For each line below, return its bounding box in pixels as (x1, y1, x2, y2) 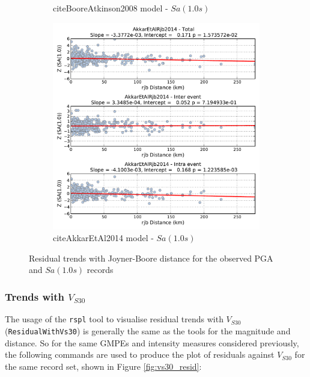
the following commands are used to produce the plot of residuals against (5, 348, 275, 361)
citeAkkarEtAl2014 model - (53, 231, 154, 244)
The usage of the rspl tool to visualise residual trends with (5, 313, 223, 325)
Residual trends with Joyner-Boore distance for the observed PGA (29, 251, 273, 264)
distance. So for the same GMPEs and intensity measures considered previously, (5, 336, 299, 349)
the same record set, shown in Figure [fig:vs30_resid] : (5, 360, 202, 372)
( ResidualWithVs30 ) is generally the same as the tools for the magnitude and (5, 324, 291, 337)
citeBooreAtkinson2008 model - (53, 2, 168, 14)
